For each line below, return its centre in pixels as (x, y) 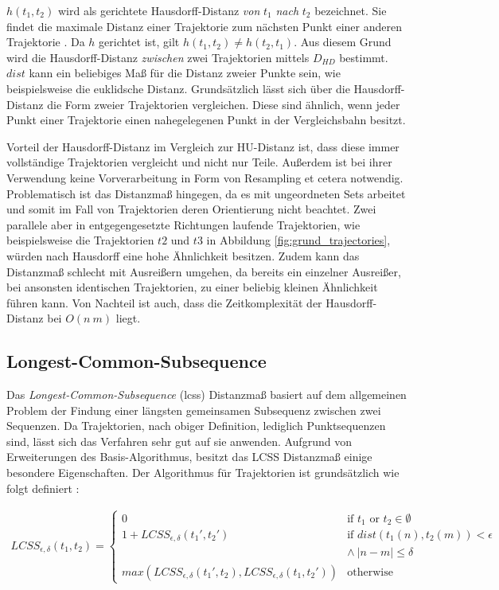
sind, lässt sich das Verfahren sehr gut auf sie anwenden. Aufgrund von (179, 441)
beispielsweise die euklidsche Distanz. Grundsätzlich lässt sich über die (178, 88)
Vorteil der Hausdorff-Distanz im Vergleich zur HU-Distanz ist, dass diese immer (203, 146)
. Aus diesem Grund (343, 42)
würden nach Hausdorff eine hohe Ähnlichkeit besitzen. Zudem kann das (183, 255)
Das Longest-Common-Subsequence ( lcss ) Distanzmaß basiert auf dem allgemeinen (207, 395)
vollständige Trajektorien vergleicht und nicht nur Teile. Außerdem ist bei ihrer (199, 162)
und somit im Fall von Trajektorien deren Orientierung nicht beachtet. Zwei (191, 209)
